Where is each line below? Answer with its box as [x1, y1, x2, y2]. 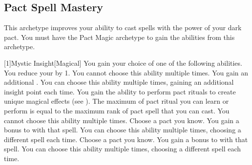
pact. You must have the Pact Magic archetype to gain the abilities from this [4, 32, 235, 42]
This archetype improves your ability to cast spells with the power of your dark [4, 22, 242, 33]
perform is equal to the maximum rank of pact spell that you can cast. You [4, 105, 230, 115]
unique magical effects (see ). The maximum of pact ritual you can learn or [4, 96, 229, 106]
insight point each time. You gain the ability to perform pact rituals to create [4, 86, 236, 96]
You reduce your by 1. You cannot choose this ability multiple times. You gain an [4, 67, 249, 77]
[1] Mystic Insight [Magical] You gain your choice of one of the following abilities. [4, 57, 242, 68]
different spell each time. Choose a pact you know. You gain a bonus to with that [4, 134, 248, 144]
